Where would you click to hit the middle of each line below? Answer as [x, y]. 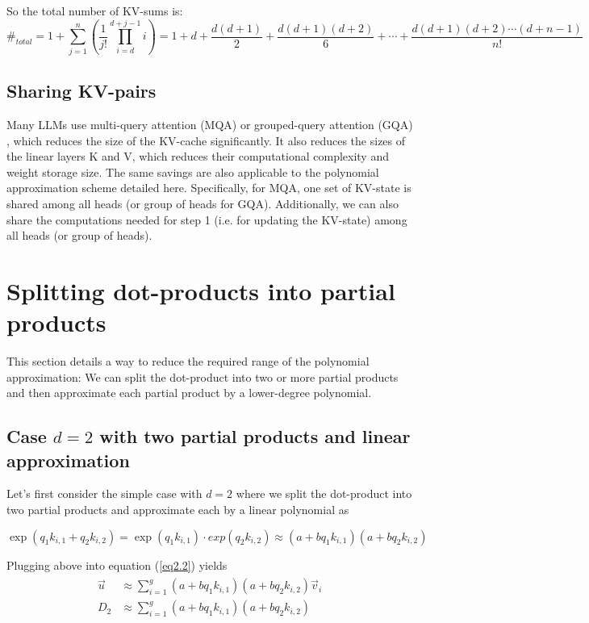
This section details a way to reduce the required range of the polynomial [188, 361]
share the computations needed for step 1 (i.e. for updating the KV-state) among [207, 219]
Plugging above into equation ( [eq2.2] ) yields [117, 564]
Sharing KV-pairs [81, 91]
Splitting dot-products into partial [201, 290]
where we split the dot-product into [324, 493]
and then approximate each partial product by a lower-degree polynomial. [189, 393]
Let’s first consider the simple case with [104, 493]
